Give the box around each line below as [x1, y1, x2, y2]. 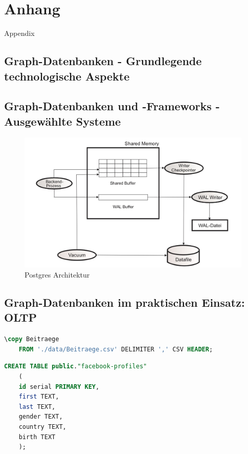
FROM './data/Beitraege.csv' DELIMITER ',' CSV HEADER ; [18, 345, 213, 353]
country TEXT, [18, 423, 66, 430]
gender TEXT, [18, 413, 63, 421]
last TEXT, [18, 403, 56, 410]
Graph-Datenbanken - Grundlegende [4, 53, 202, 69]
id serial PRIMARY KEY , [18, 383, 100, 390]
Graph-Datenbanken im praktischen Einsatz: [4, 294, 245, 310]
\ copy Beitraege [4, 335, 59, 343]
